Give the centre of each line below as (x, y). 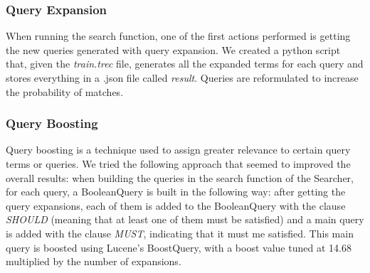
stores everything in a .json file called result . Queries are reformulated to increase (182, 77)
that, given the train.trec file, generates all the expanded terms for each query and (185, 64)
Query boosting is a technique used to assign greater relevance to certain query (178, 150)
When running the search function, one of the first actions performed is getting (178, 36)
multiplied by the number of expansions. (94, 261)
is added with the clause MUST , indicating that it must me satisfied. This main (180, 233)
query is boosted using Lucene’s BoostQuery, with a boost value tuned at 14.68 (179, 247)
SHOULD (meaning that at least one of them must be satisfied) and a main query (185, 219)
